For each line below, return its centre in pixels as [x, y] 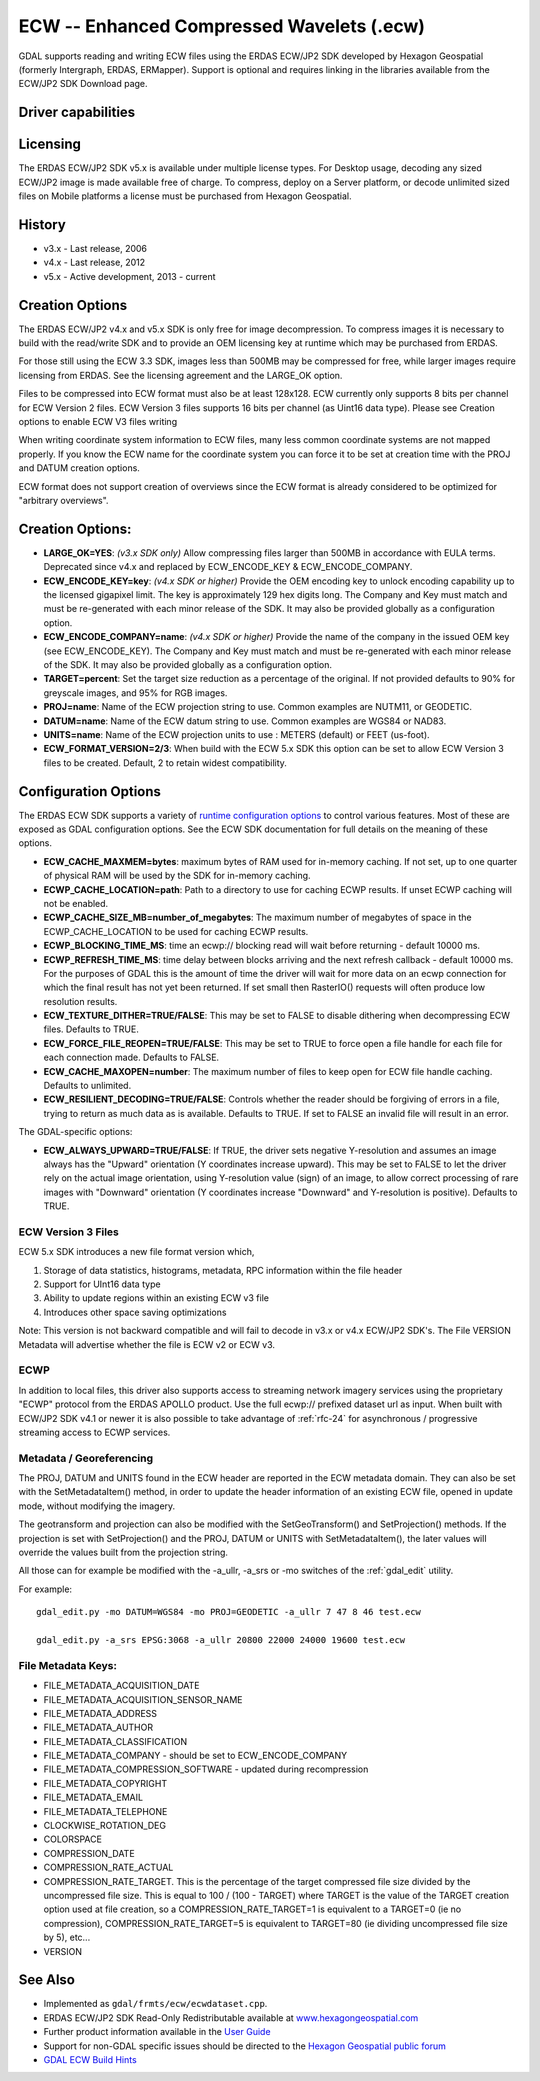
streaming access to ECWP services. [94, 1432]
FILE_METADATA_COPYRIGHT [105, 1783]
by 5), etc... [67, 1937]
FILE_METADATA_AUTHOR [98, 1727]
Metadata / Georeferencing [86, 1458]
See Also [46, 1980]
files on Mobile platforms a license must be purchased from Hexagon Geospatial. [185, 196]
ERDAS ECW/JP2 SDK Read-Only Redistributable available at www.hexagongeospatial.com [231, 2017]
